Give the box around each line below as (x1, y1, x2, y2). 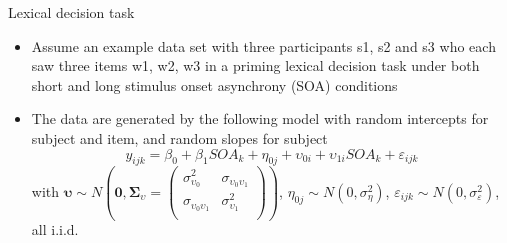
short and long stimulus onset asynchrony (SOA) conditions (31, 74, 398, 95)
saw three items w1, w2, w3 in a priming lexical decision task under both (31, 55, 480, 76)
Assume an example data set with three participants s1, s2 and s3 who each (31, 35, 496, 56)
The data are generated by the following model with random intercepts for (31, 108, 489, 129)
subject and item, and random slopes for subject (31, 127, 328, 148)
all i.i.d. (31, 219, 79, 240)
